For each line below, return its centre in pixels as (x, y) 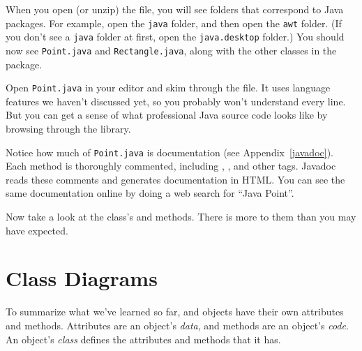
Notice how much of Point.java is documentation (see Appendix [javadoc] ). (169, 152)
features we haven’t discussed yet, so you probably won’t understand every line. (176, 101)
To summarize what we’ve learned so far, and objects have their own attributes (175, 312)
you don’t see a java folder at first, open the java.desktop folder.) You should (175, 37)
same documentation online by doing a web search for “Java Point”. (150, 193)
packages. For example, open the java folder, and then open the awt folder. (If (174, 23)
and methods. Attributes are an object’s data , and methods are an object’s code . (177, 325)
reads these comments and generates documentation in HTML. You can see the (175, 179)
